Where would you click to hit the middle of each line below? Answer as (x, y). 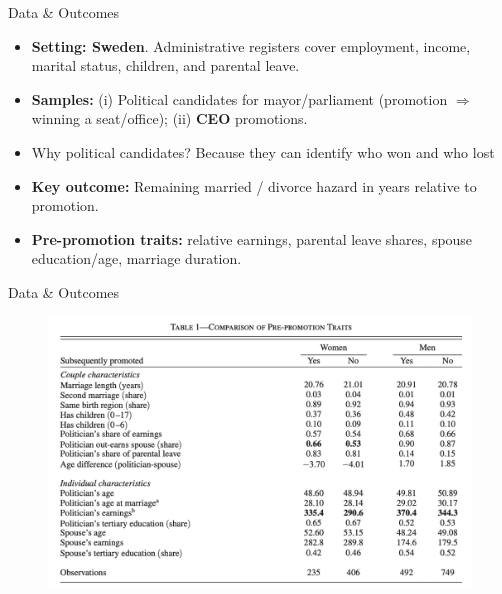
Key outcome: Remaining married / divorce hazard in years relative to (254, 185)
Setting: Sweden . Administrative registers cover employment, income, (251, 45)
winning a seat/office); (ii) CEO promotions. (169, 118)
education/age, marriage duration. (136, 258)
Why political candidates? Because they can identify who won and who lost (263, 151)
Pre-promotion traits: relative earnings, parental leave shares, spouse (252, 238)
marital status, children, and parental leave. (165, 65)
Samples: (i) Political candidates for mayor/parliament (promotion (239, 98)
